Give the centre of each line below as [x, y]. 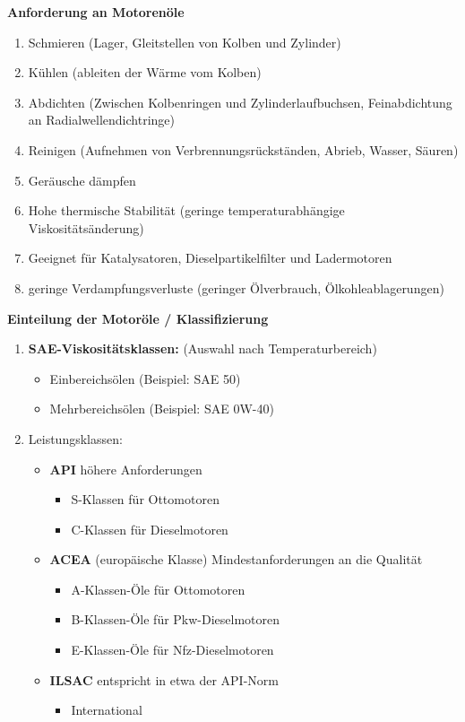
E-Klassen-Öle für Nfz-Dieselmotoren [172, 650]
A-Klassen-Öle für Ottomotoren [158, 589]
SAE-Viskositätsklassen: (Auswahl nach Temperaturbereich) [202, 348]
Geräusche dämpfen [82, 180]
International [107, 710]
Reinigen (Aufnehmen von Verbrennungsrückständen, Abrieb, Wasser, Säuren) [243, 149]
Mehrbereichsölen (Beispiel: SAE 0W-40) [162, 409]
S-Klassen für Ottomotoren [145, 499]
